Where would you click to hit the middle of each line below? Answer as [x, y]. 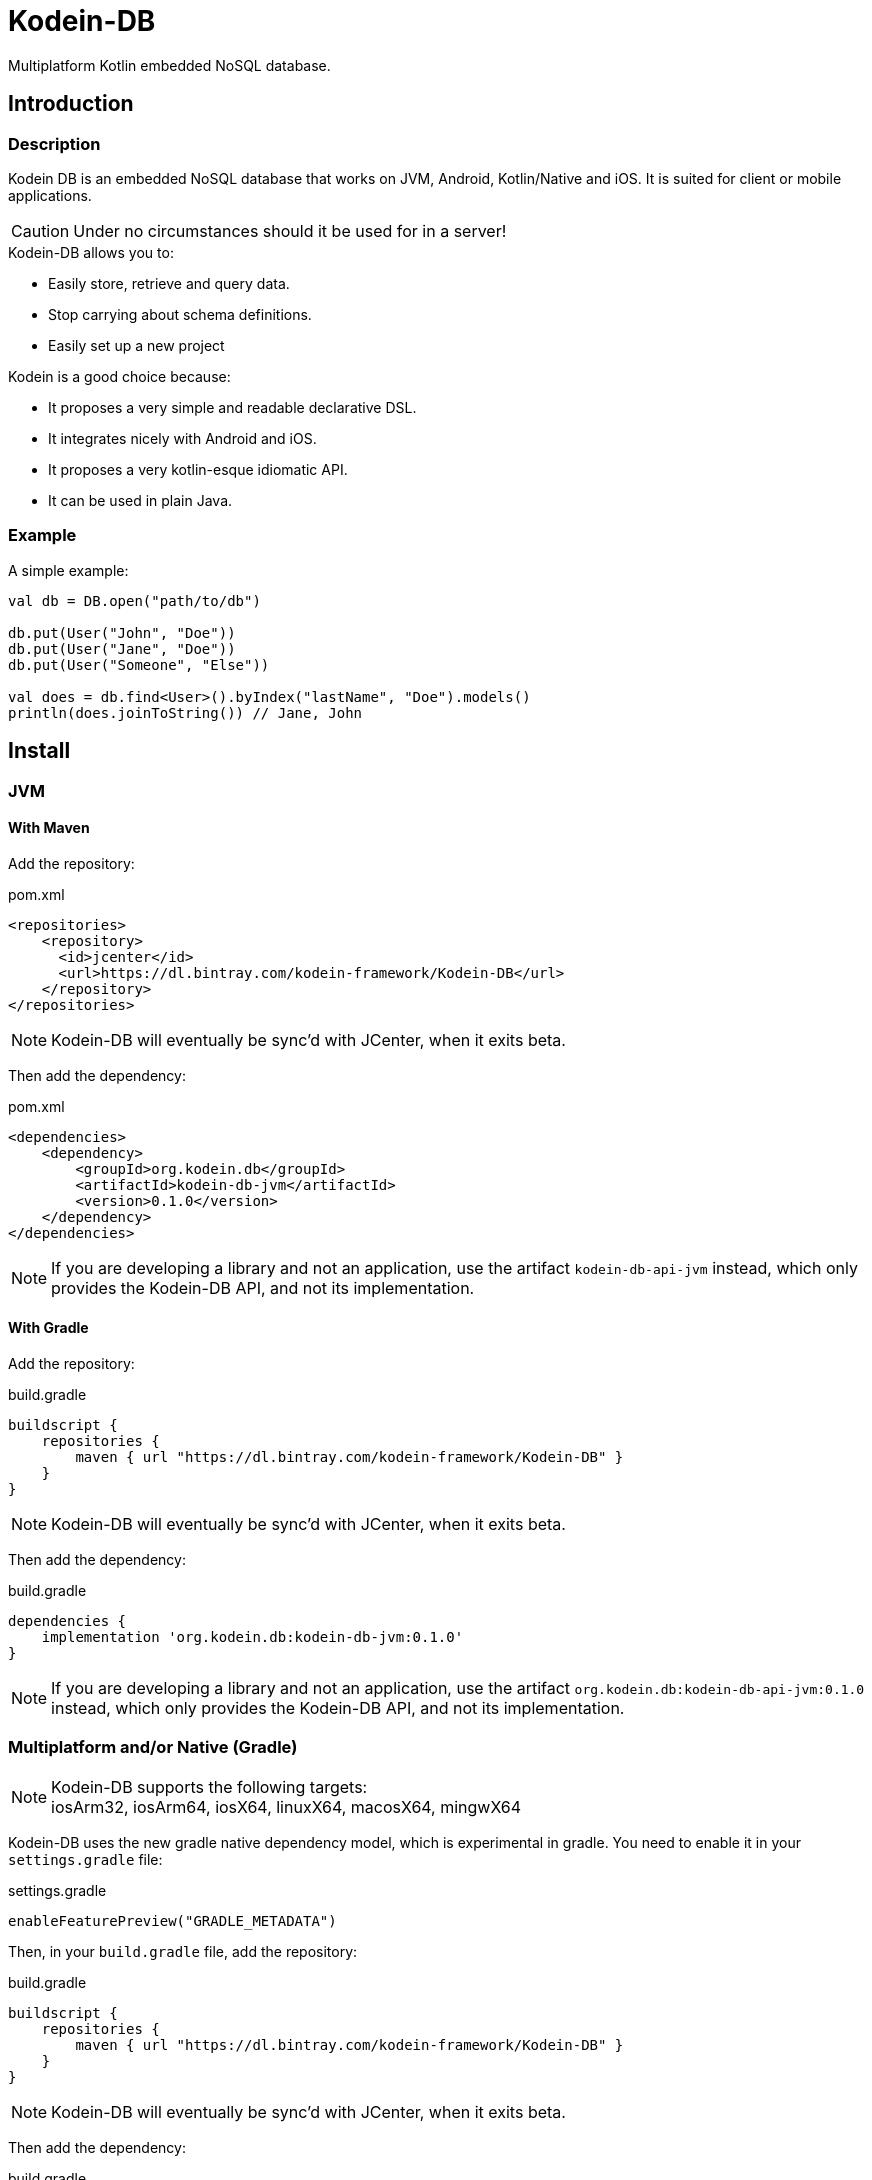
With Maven [49, 828]
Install [39, 751]
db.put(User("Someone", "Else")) [139, 664]
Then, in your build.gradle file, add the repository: [183, 1951]
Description [54, 143]
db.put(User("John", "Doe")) [122, 632]
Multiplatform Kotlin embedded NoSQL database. [169, 65]
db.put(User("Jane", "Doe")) [122, 648]
